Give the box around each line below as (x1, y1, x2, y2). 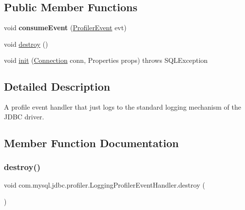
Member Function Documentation (4, 135, 179, 150)
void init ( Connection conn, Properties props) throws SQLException (4, 55, 208, 65)
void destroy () (4, 38, 48, 49)
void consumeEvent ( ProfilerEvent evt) (4, 22, 127, 33)
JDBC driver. (4, 111, 44, 121)
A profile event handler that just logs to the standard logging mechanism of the (4, 102, 241, 112)
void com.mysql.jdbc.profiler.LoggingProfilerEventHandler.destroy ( (4, 180, 205, 190)
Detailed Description (4, 79, 111, 94)
